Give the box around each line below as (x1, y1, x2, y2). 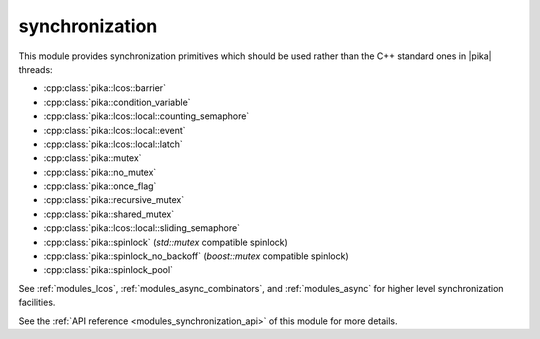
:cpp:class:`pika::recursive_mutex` (43, 194, 185, 206)
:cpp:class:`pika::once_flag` (43, 180, 157, 192)
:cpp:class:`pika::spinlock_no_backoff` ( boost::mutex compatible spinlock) (43, 250, 349, 262)
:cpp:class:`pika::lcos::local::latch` (43, 138, 184, 150)
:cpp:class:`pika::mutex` (43, 152, 142, 164)
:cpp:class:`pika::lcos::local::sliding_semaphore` (43, 222, 240, 234)
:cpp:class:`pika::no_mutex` (43, 166, 157, 178)
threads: (18, 63, 54, 75)
